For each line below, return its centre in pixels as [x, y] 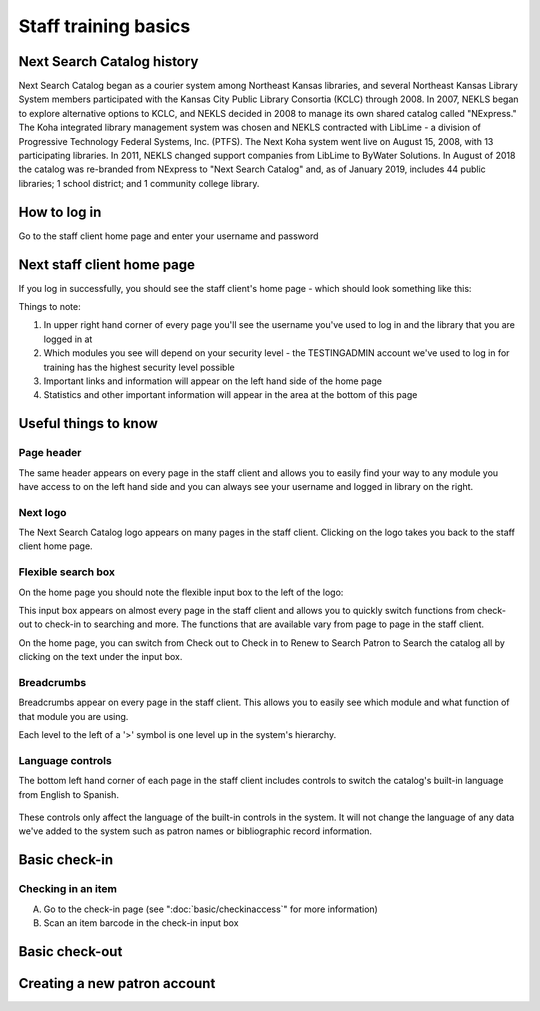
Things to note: [49, 306]
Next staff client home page [106, 264]
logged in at [68, 339]
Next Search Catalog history [108, 61]
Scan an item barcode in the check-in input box [141, 922]
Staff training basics [104, 26]
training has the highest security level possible [139, 367]
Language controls [65, 760]
